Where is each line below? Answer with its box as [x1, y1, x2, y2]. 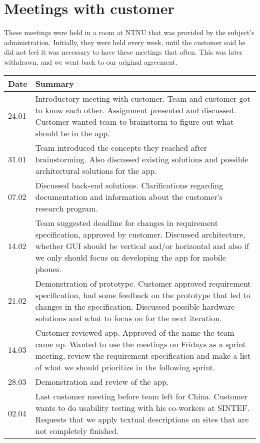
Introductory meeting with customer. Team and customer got [35, 92, 250, 104]
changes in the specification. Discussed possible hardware [35, 300, 235, 312]
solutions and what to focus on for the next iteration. [35, 312, 222, 324]
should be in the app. [35, 127, 110, 139]
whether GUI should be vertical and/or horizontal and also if [35, 240, 249, 252]
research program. [35, 202, 98, 214]
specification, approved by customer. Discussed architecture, [35, 228, 246, 240]
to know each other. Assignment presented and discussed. [35, 104, 236, 116]
